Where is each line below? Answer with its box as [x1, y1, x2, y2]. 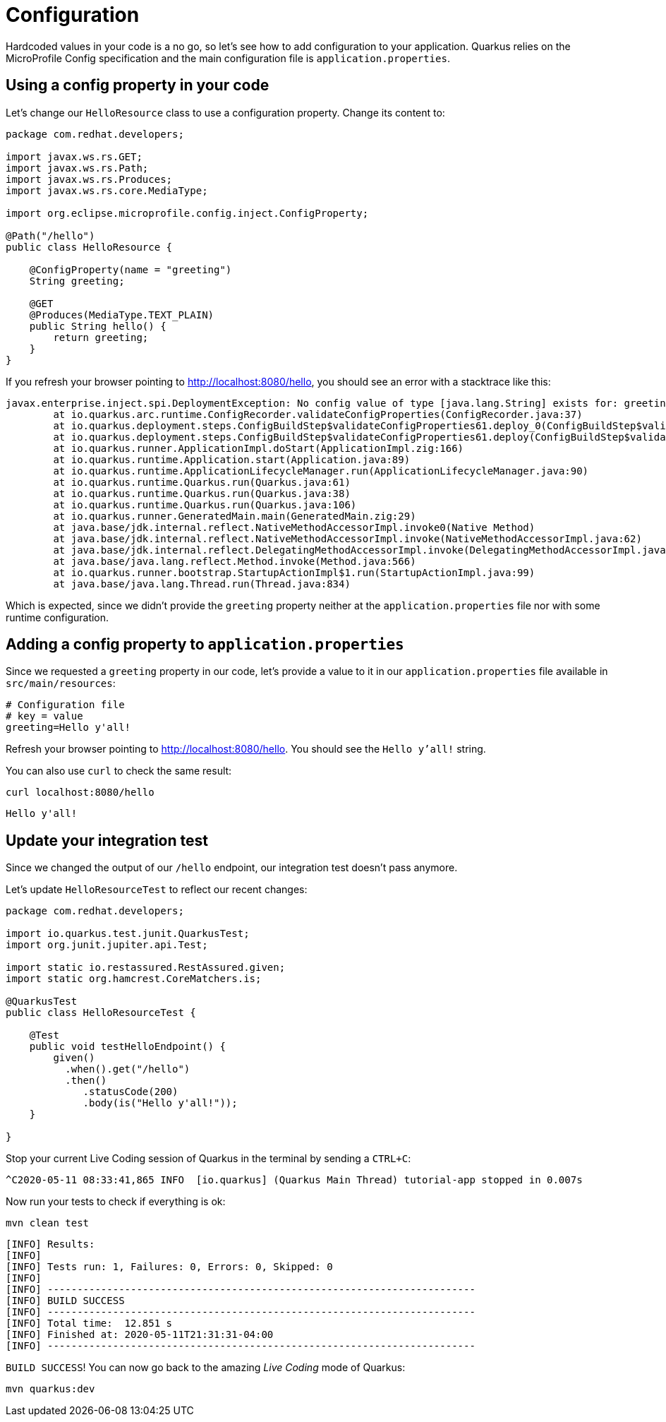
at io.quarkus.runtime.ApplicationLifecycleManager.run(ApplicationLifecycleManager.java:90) [53, 465, 589, 477]
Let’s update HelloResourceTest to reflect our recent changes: [6, 883, 308, 896]
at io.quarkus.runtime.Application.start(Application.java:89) [53, 453, 411, 465]
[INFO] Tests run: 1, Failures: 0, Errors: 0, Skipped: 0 [6, 1261, 333, 1273]
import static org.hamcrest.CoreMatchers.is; [6, 973, 262, 985]
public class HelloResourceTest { [6, 1007, 196, 1019]
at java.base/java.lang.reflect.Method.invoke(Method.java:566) [53, 555, 416, 567]
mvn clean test [6, 1217, 90, 1229]
